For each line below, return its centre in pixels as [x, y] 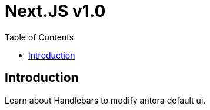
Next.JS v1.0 [55, 11]
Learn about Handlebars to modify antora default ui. [105, 100]
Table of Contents [39, 37]
